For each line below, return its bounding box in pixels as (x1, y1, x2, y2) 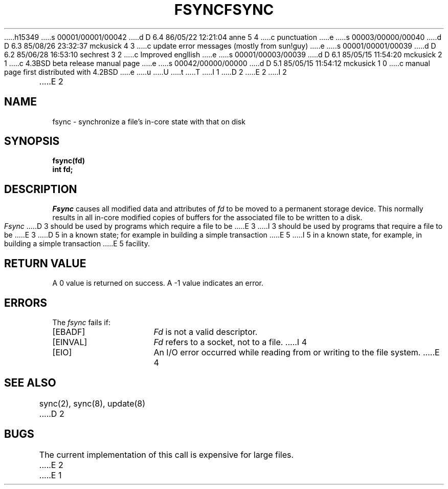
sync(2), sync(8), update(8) (39, 398, 146, 409)
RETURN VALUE (4, 257, 86, 270)
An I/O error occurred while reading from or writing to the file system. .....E (153, 347, 440, 357)
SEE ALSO (4, 376, 56, 390)
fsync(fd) (52, 156, 85, 165)
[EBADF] (52, 326, 85, 337)
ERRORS (4, 296, 48, 309)
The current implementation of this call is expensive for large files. (39, 449, 294, 460)
